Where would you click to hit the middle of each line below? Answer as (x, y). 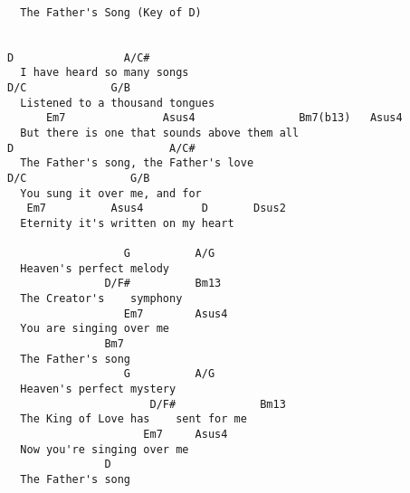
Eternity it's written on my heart (127, 223)
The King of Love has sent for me (133, 419)
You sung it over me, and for (111, 193)
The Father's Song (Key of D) (111, 12)
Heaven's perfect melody (95, 268)
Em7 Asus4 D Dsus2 (156, 209)
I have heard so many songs (105, 73)
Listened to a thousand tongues (118, 103)
